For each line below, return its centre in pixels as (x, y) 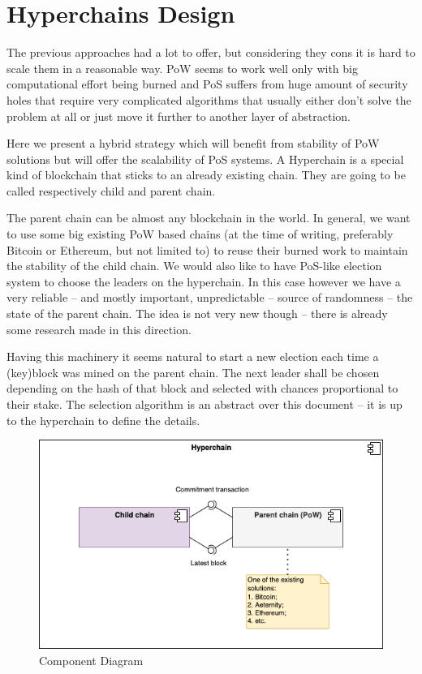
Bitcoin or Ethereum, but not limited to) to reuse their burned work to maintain (207, 249)
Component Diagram (91, 660)
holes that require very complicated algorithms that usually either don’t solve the (209, 99)
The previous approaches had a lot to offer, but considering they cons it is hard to (211, 52)
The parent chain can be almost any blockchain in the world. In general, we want (209, 218)
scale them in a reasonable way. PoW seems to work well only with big (182, 68)
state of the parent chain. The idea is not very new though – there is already (197, 313)
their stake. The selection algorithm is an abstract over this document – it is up (205, 404)
